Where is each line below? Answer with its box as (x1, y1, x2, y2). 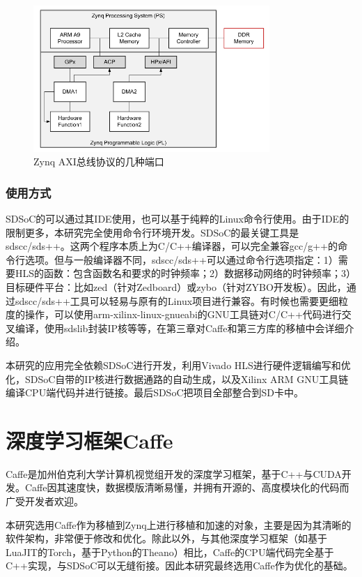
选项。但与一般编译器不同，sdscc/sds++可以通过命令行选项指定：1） (24, 252, 338, 267)
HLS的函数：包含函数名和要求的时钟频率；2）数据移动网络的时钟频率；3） (15, 266, 356, 280)
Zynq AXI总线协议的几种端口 (33, 154, 164, 169)
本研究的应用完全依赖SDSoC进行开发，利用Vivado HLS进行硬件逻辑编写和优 (6, 357, 351, 372)
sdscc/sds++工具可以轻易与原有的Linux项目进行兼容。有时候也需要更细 (15, 293, 339, 308)
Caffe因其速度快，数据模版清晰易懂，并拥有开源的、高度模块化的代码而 (24, 480, 349, 495)
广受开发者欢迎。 (6, 494, 84, 509)
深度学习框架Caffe (6, 426, 173, 454)
